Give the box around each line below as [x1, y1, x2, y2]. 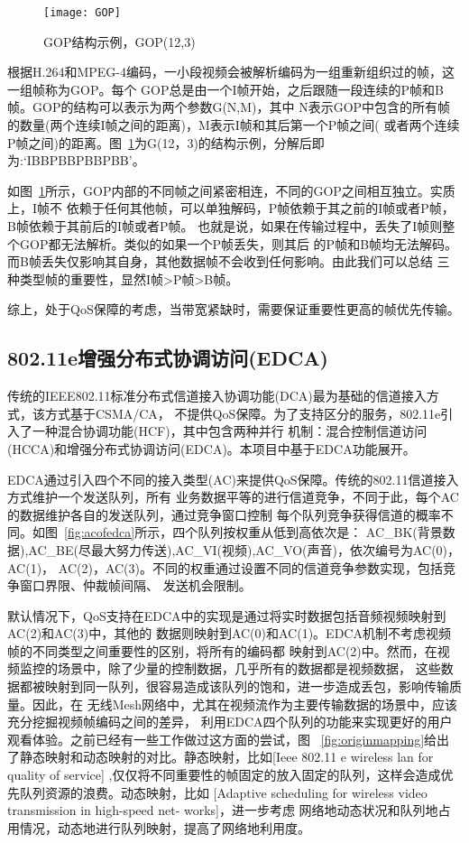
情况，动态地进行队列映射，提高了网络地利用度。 [19, 818, 310, 837]
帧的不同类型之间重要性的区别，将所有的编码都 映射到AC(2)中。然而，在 [7, 641, 437, 660]
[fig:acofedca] [64, 523, 135, 542]
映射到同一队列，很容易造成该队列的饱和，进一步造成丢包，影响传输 [44, 677, 449, 696]
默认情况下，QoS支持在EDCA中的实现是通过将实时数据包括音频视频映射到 [7, 606, 446, 625]
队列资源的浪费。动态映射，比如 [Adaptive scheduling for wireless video [19, 783, 428, 801]
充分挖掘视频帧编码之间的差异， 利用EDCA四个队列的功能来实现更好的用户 [7, 712, 453, 731]
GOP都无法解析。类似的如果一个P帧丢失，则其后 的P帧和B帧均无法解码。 [19, 234, 458, 253]
